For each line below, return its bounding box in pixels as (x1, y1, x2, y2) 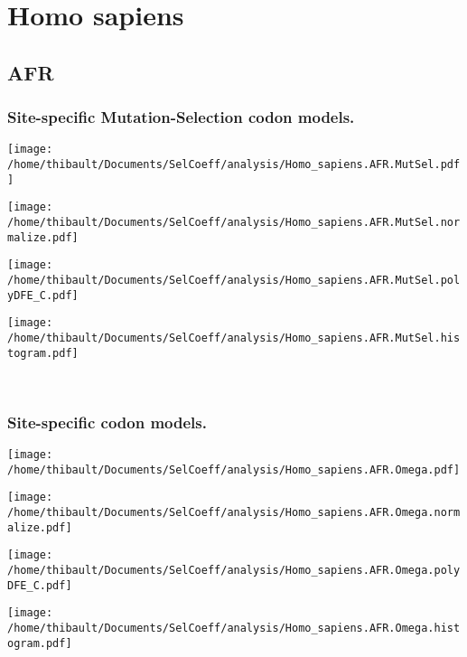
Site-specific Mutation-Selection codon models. (7, 106, 355, 128)
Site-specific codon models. (7, 410, 207, 433)
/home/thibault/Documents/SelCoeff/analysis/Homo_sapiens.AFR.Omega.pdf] (7, 463, 461, 476)
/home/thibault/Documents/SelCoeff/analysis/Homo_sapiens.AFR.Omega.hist (7, 621, 461, 634)
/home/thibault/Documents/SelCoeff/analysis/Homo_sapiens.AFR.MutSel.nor (7, 216, 461, 229)
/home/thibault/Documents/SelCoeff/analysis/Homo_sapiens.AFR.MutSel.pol (7, 273, 461, 286)
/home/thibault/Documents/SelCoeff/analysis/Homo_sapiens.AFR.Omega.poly (7, 564, 461, 577)
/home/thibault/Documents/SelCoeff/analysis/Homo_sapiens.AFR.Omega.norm (7, 506, 461, 520)
